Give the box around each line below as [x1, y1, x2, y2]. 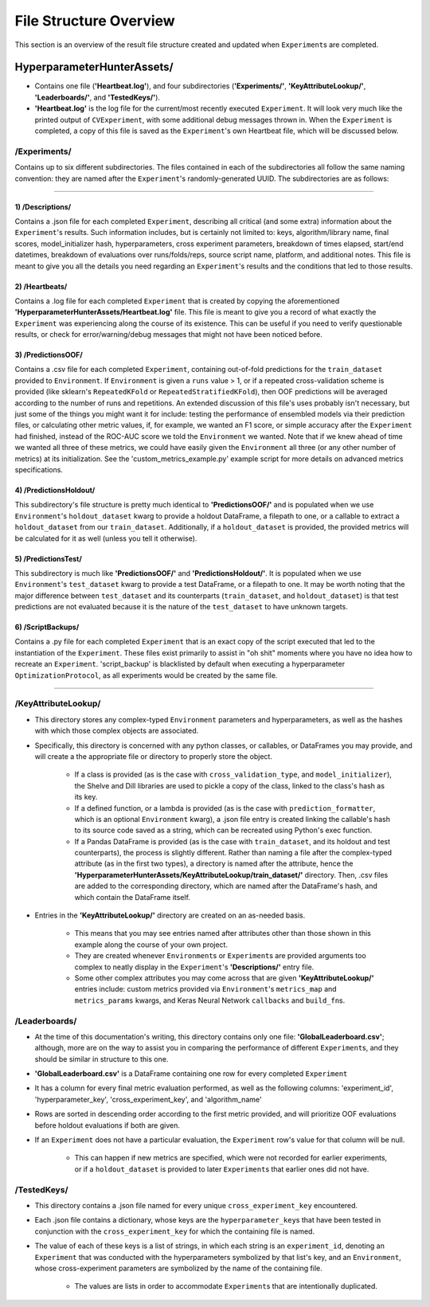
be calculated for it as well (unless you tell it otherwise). [14, 534, 197, 543]
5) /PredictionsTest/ [14, 554, 83, 563]
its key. [74, 792, 98, 802]
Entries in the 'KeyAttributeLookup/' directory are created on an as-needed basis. [34, 910, 306, 920]
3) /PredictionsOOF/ [14, 350, 83, 360]
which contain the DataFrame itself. [74, 892, 191, 902]
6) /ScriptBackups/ [14, 622, 80, 632]
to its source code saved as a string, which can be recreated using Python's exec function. [74, 825, 373, 835]
